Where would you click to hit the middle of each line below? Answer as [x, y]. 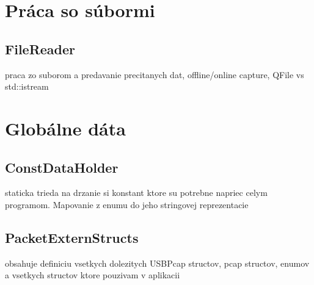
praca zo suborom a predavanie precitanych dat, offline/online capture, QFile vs [155, 74]
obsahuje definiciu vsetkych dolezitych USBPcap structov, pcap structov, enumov [157, 263]
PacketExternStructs [72, 237]
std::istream [27, 86]
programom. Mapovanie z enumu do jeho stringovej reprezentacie [127, 204]
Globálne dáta [65, 128]
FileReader [40, 49]
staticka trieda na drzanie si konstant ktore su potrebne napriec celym [136, 193]
